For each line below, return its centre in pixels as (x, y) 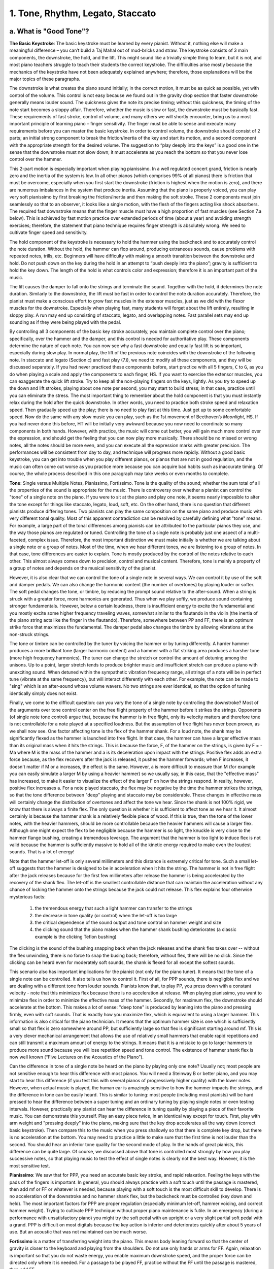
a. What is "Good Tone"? (49, 31)
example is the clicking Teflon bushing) (76, 937)
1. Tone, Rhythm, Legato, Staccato (83, 13)
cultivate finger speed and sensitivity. (49, 232)
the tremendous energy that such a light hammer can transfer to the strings (113, 908)
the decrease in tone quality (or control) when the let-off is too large (106, 915)
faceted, (18, 540)
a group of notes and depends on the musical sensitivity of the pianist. (83, 568)
